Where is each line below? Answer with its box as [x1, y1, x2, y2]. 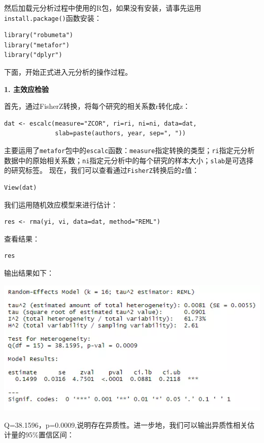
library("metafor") [4, 41, 70, 49]
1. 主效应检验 [4, 83, 49, 94]
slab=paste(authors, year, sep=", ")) [55, 130, 186, 137]
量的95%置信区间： [11, 429, 74, 440]
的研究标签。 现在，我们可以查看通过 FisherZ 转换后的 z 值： [4, 165, 199, 175]
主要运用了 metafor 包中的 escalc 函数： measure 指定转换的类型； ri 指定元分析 [4, 145, 255, 155]
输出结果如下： [4, 267, 54, 278]
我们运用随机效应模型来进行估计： [4, 199, 118, 210]
